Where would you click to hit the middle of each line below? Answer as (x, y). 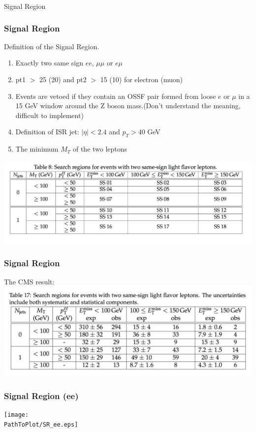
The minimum (37, 149)
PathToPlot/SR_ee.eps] (41, 424)
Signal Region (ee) (41, 395)
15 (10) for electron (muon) (141, 79)
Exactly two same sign (49, 63)
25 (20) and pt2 (63, 79)
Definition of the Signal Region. (52, 46)
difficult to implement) (49, 115)
